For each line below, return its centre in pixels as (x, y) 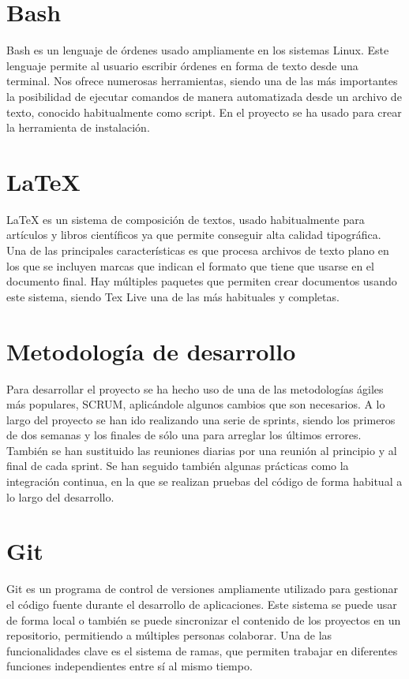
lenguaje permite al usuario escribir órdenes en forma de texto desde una (182, 65)
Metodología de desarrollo (151, 351)
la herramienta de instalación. (78, 127)
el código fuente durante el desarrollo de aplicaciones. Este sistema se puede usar (202, 604)
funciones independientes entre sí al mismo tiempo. (129, 666)
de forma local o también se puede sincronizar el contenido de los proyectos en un (204, 619)
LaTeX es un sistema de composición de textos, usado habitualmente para (186, 219)
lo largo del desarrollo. (60, 496)
